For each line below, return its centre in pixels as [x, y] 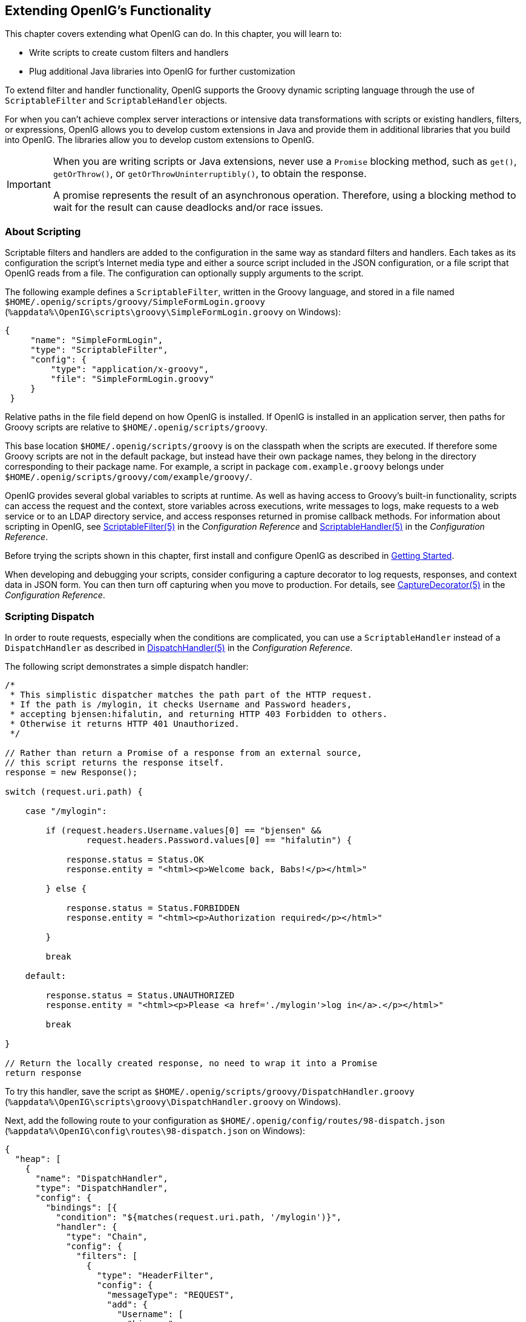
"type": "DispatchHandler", [102, 1188]
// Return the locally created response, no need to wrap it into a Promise [191, 1063]
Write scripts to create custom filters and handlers [129, 53]
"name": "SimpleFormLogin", [97, 340]
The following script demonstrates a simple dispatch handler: [127, 666]
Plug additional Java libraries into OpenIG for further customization [162, 72]
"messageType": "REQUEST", [171, 1294]
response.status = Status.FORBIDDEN [153, 908]
